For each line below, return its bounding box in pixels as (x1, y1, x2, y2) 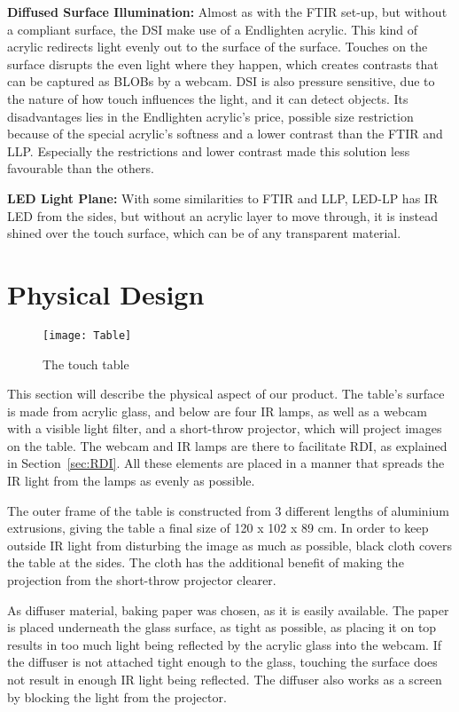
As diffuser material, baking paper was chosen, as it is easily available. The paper (7, 600, 449, 619)
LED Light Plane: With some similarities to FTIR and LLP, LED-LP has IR (7, 188, 439, 207)
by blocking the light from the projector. (7, 687, 227, 706)
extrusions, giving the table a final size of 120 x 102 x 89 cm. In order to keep (7, 518, 429, 537)
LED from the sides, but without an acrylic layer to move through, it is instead (7, 206, 438, 225)
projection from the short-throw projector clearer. (7, 571, 276, 589)
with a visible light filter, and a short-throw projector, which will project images (7, 419, 442, 438)
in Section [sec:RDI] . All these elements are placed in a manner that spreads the (7, 454, 445, 472)
